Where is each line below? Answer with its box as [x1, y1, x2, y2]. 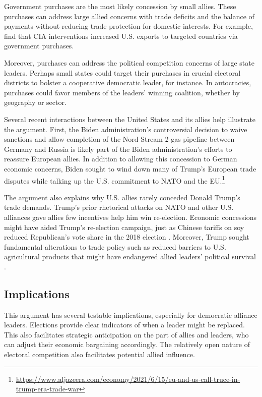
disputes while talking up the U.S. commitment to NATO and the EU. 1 [4, 174, 225, 186]
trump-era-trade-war [16, 383, 79, 394]
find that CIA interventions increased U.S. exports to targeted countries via [4, 30, 238, 41]
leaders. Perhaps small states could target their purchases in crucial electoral [4, 67, 241, 78]
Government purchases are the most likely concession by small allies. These [4, 1, 236, 11]
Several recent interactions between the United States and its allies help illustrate [4, 114, 256, 124]
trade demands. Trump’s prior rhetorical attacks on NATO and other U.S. [4, 202, 234, 212]
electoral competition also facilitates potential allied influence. [4, 349, 195, 360]
